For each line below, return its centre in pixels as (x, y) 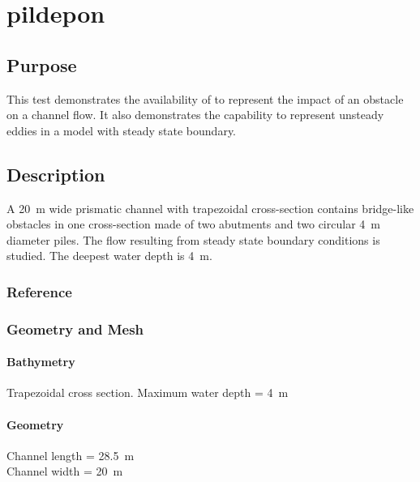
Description (56, 174)
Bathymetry (41, 362)
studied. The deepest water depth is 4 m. (109, 256)
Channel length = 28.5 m (71, 455)
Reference (39, 291)
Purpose (42, 64)
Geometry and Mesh (75, 328)
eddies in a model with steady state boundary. (122, 130)
